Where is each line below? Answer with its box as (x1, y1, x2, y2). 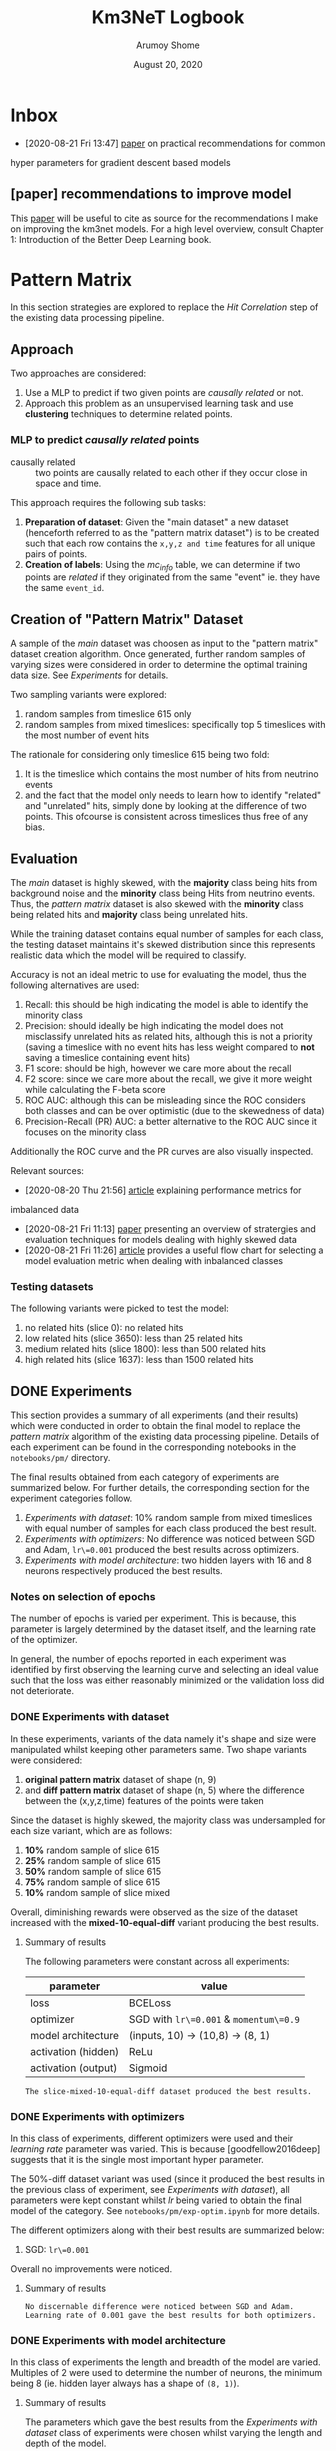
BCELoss (128, 1996, 172, 2010)
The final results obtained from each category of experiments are (10, 1471, 280, 1483)
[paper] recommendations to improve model (10, 186, 292, 203)
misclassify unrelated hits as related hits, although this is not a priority (24, 1030, 313, 1042)
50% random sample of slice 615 (24, 1865, 162, 1877)
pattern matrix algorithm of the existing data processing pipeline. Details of (10, 1431, 320, 1443)
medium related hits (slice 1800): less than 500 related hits (24, 1343, 267, 1355)
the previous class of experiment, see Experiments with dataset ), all (10, 2183, 290, 2195)
